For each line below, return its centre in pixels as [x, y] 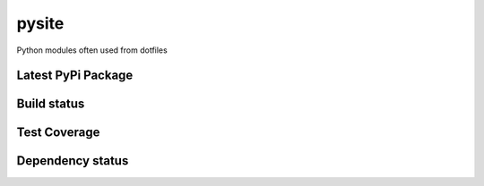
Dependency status [73, 161]
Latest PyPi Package [75, 76]
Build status [51, 104]
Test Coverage [58, 133]
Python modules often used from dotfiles [92, 50]
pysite [40, 23]
